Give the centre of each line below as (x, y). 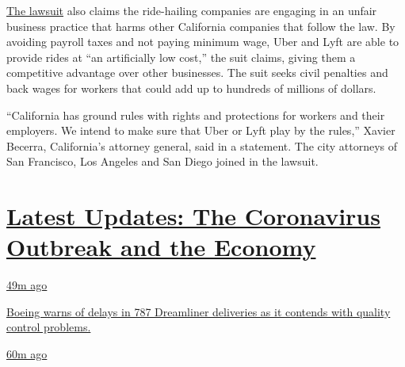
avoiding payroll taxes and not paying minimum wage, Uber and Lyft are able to (203, 42)
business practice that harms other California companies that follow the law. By (201, 26)
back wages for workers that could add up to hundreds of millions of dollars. (191, 88)
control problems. (49, 327)
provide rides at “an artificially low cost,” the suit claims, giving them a (181, 57)
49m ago (27, 285)
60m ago (27, 354)
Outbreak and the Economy (161, 247)
